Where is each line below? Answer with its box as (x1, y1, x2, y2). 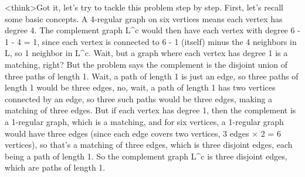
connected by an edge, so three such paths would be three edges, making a (5, 92, 273, 105)
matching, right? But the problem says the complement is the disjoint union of (5, 58, 288, 70)
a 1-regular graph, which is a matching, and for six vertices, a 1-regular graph (5, 115, 284, 127)
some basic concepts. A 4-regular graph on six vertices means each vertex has (5, 12, 283, 25)
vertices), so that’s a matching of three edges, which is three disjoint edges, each (5, 138, 293, 151)
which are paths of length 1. (5, 161, 106, 173)
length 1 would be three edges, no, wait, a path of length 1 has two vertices (5, 81, 276, 93)
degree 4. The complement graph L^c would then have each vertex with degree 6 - (5, 24, 300, 36)
